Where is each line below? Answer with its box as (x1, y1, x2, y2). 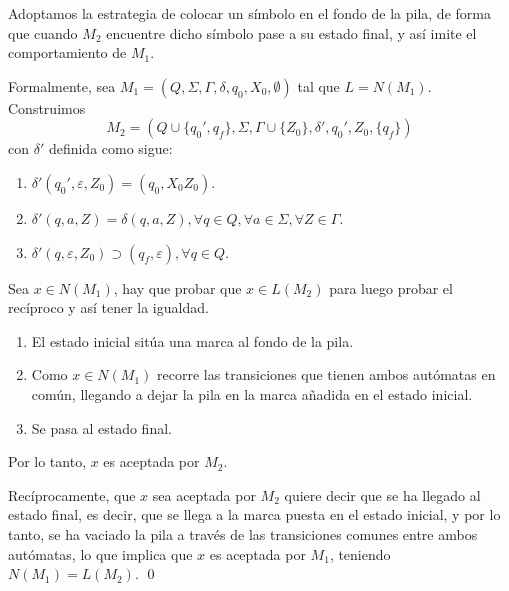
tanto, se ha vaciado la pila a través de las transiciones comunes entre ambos (8, 523, 478, 544)
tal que (297, 75, 340, 96)
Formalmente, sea (8, 75, 116, 96)
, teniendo (329, 543, 391, 564)
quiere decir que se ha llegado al (284, 484, 481, 505)
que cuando (8, 22, 78, 43)
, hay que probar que (113, 277, 242, 298)
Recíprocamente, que (8, 484, 136, 505)
